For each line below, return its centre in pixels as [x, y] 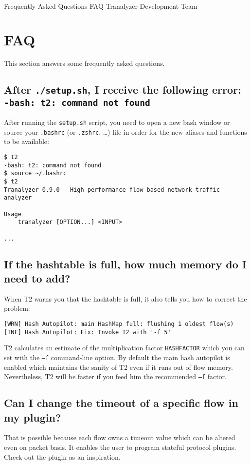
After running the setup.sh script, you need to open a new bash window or [117, 122]
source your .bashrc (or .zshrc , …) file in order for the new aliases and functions [125, 131]
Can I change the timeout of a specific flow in [121, 403]
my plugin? [33, 417]
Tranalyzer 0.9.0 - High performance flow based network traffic [112, 190]
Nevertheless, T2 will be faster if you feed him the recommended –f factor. [116, 376]
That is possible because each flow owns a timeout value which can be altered [120, 437]
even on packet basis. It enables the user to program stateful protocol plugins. [120, 447]
